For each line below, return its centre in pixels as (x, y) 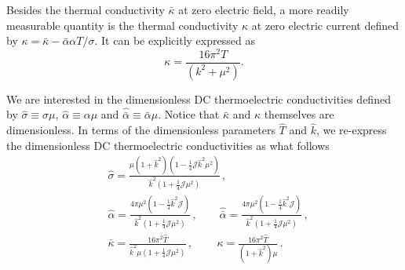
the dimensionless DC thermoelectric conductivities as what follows (168, 145)
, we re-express (351, 130)
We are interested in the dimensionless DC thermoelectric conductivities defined (199, 99)
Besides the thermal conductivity (86, 9)
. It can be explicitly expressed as (175, 40)
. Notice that (189, 114)
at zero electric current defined (325, 25)
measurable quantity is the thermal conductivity (122, 25)
